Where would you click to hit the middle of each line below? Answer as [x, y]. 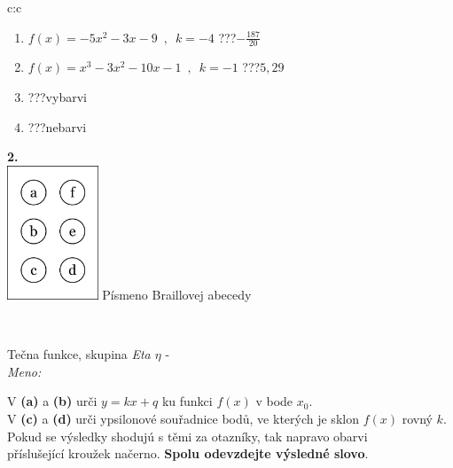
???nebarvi [57, 126]
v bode [274, 401]
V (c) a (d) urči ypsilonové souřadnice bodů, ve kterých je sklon [183, 418]
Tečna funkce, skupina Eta [79, 354]
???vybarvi [57, 97]
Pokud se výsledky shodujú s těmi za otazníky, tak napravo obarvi [187, 436]
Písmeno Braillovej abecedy [177, 294]
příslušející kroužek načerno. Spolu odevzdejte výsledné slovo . [188, 453]
